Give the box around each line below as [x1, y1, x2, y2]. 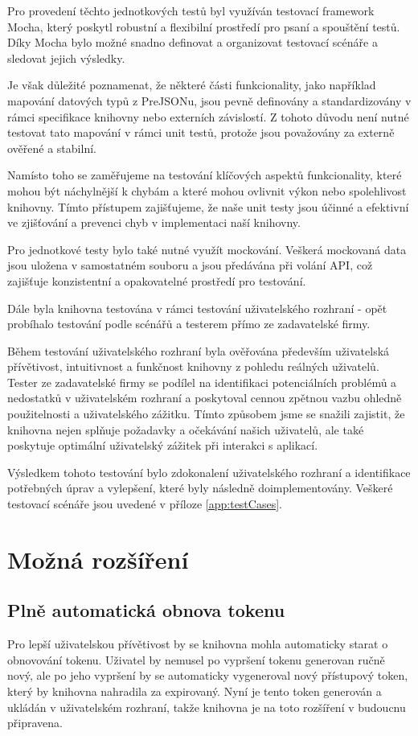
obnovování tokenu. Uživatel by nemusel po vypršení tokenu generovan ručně [7, 651, 385, 668]
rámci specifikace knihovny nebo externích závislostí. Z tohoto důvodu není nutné [7, 108, 409, 125]
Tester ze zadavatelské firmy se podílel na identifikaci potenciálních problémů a [7, 373, 397, 390]
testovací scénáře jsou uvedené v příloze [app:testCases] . [7, 495, 282, 512]
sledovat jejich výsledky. [7, 49, 125, 66]
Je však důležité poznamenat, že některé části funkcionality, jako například [7, 76, 376, 93]
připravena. [7, 714, 63, 731]
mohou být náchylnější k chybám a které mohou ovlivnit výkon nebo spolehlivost [7, 182, 407, 199]
